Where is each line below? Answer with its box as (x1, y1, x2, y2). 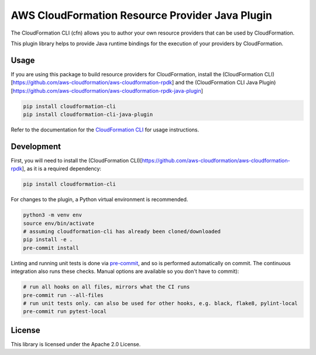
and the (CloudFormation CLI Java (175, 79, 258, 86)
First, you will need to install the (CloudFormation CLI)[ (11, 157, 143, 164)
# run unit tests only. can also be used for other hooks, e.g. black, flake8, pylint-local (23, 300, 298, 306)
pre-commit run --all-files (23, 292, 104, 299)
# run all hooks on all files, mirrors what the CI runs (23, 283, 190, 290)
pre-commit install (23, 244, 79, 251)
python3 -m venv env (23, 212, 82, 218)
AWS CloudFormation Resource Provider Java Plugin (11, 9, 272, 22)
